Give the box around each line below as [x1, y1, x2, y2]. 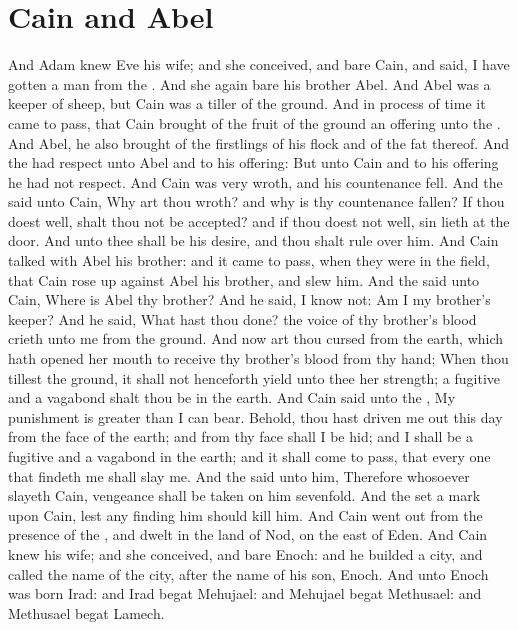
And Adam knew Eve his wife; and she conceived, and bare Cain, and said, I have [8, 54, 510, 75]
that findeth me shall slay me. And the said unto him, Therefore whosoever [8, 465, 470, 486]
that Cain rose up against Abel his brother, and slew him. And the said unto [8, 269, 480, 290]
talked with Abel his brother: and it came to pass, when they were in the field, [8, 250, 490, 271]
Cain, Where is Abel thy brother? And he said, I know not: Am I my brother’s [8, 289, 491, 310]
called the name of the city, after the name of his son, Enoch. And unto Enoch [8, 563, 489, 584]
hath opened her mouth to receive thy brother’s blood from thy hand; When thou [8, 348, 509, 369]
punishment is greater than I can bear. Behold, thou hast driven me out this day [8, 406, 503, 427]
